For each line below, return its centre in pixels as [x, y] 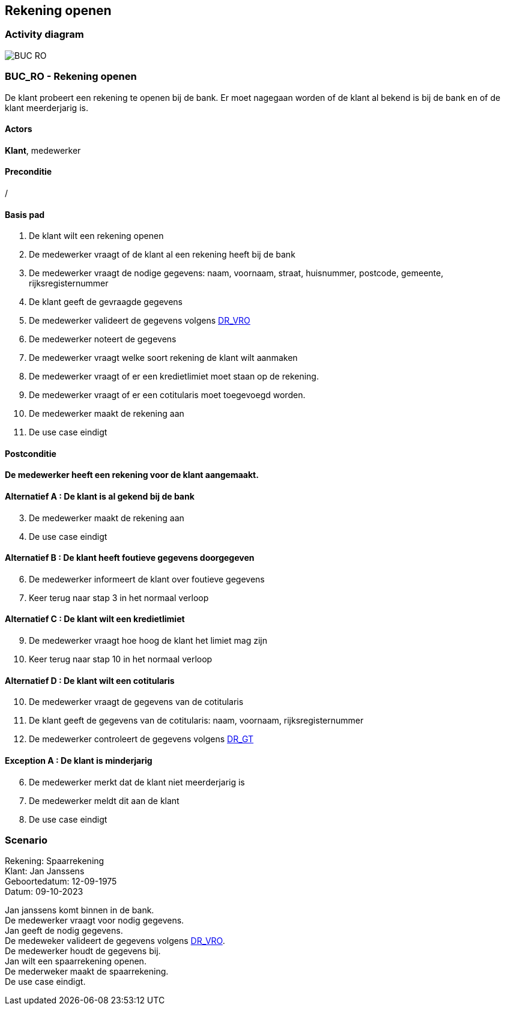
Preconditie [29, 172]
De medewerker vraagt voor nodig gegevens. [95, 921]
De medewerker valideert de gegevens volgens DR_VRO [140, 321]
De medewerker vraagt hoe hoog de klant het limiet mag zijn [148, 641]
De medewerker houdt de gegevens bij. [83, 951]
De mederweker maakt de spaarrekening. [87, 972]
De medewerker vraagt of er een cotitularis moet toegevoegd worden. [167, 395]
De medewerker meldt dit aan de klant [104, 800]
